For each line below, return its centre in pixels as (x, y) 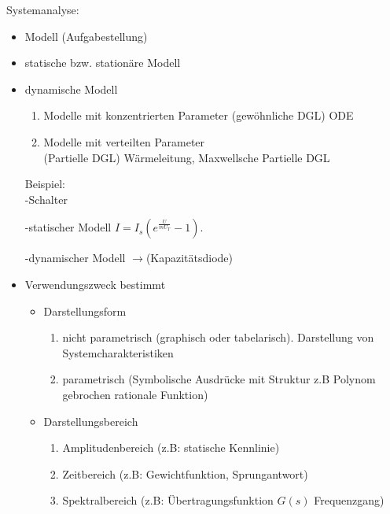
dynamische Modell (71, 89)
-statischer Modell (68, 227)
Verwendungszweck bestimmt (95, 284)
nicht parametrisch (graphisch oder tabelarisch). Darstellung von (218, 337)
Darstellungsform (85, 311)
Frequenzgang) (349, 500)
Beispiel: (45, 184)
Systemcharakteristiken (118, 352)
